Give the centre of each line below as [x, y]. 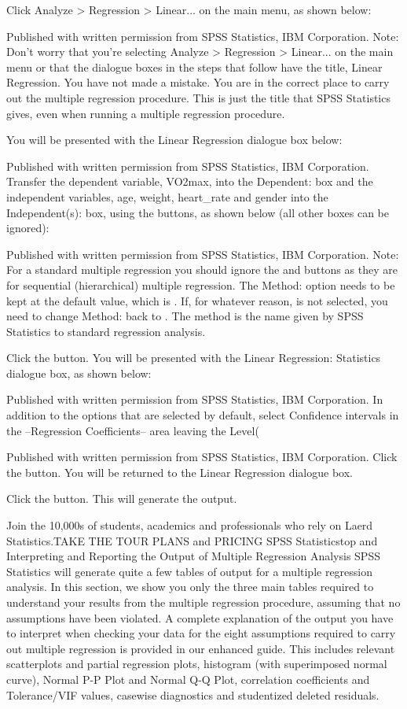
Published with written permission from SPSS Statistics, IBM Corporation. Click [202, 457]
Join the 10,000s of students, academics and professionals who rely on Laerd [190, 525]
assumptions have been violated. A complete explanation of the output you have [200, 617]
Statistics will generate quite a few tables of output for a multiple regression [190, 571]
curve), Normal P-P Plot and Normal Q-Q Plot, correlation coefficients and [188, 679]
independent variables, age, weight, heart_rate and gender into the [167, 196]
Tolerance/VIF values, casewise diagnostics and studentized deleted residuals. [193, 694]
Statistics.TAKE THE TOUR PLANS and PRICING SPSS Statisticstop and [192, 540]
